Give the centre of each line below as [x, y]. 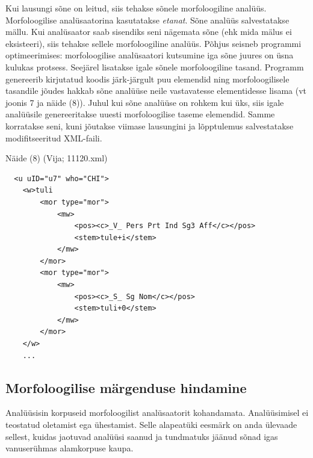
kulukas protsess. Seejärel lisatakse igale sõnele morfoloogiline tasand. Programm [155, 67]
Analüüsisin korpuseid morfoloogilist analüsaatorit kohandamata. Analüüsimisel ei [157, 413]
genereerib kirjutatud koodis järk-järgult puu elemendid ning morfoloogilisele [147, 79]
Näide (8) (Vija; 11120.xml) [57, 158]
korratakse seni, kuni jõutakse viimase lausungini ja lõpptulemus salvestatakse [150, 125]
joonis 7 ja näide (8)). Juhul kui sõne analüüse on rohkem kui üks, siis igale [145, 102]
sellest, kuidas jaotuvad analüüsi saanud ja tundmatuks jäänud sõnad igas [142, 436]
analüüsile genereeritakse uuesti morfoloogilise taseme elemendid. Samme [140, 114]
